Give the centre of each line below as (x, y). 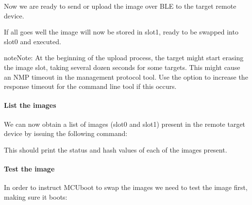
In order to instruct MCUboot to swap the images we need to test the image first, (126, 187)
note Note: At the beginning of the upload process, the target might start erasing (124, 58)
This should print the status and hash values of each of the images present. (116, 149)
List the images (30, 105)
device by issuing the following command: (66, 133)
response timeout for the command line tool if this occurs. (90, 86)
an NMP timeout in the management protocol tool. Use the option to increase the (126, 77)
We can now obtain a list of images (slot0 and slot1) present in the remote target (125, 124)
